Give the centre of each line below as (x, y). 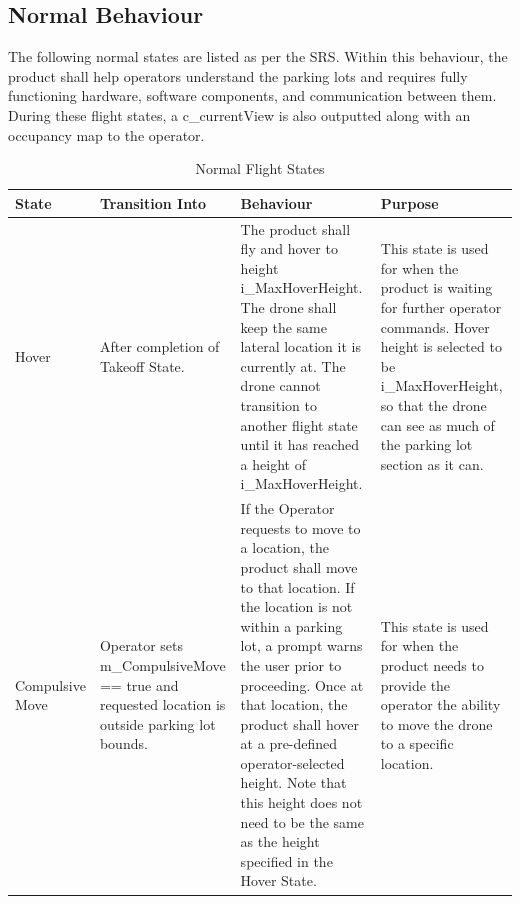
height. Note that (293, 782)
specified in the (286, 860)
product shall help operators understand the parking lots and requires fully (238, 75)
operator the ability (440, 704)
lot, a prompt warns (301, 645)
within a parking (291, 625)
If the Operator (287, 508)
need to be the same (302, 821)
